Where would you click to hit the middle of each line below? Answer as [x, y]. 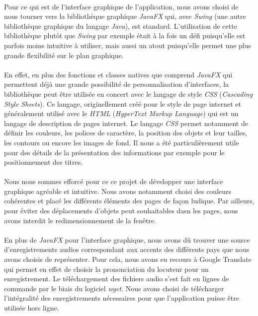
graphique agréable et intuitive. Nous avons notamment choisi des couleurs [118, 191]
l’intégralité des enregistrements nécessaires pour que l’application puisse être [122, 298]
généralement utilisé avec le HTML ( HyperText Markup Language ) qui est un [121, 113]
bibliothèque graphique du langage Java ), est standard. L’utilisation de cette [121, 26]
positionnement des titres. [43, 162]
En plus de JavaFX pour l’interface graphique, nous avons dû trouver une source [127, 239]
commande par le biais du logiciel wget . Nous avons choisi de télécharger [114, 288]
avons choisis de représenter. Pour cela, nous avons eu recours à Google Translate [128, 259]
